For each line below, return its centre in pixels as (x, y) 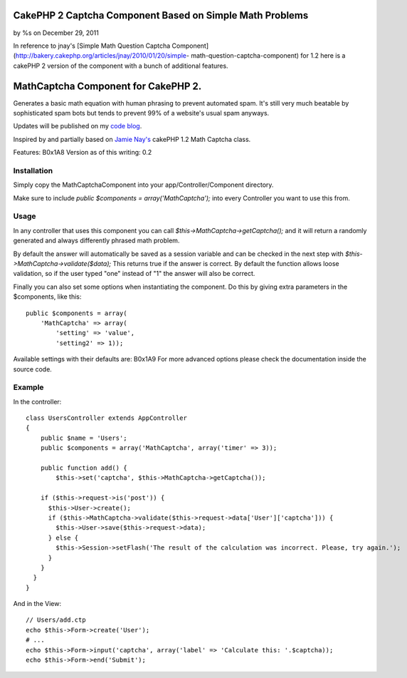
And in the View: (37, 604)
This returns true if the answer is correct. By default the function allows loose (226, 263)
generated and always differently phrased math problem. (96, 241)
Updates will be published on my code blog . (78, 126)
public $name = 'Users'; (84, 438)
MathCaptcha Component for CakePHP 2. (107, 86)
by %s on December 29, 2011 (56, 33)
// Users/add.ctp (56, 620)
